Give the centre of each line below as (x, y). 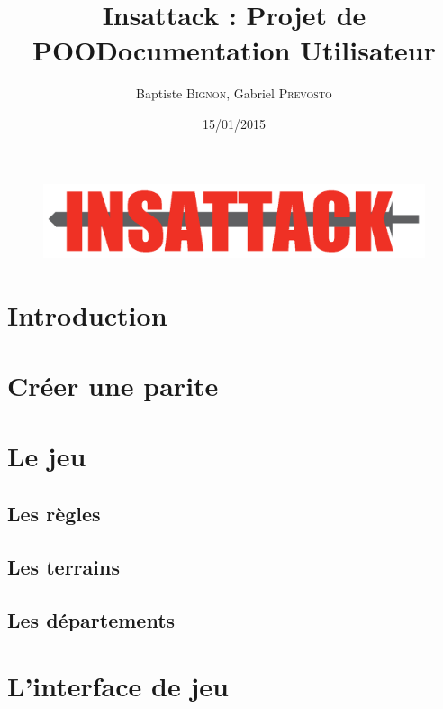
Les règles (54, 513)
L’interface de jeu (118, 686)
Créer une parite (113, 386)
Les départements (91, 619)
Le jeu (47, 456)
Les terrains (63, 566)
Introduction (87, 314)
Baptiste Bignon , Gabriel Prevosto (234, 93)
